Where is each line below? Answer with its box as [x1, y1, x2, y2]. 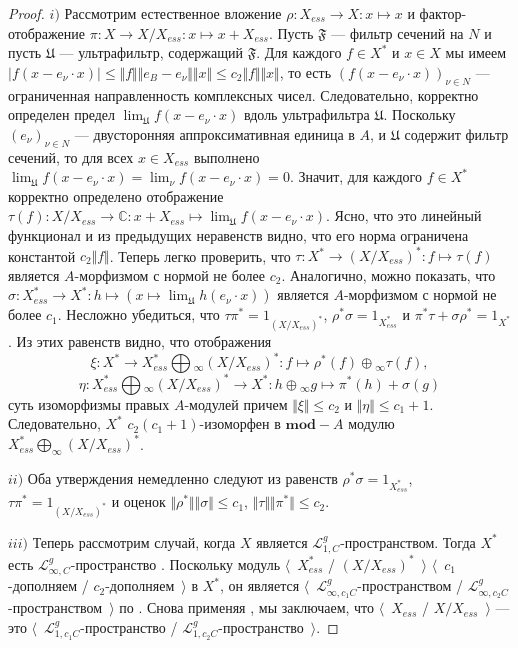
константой [8, 245, 76, 266]
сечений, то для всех [8, 146, 134, 167]
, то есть [279, 61, 332, 82]
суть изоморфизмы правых [8, 393, 170, 414]
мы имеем [445, 42, 507, 63]
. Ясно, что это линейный [326, 205, 482, 226]
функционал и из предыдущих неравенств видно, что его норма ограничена [8, 224, 469, 245]
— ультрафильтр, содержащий [59, 42, 243, 63]
